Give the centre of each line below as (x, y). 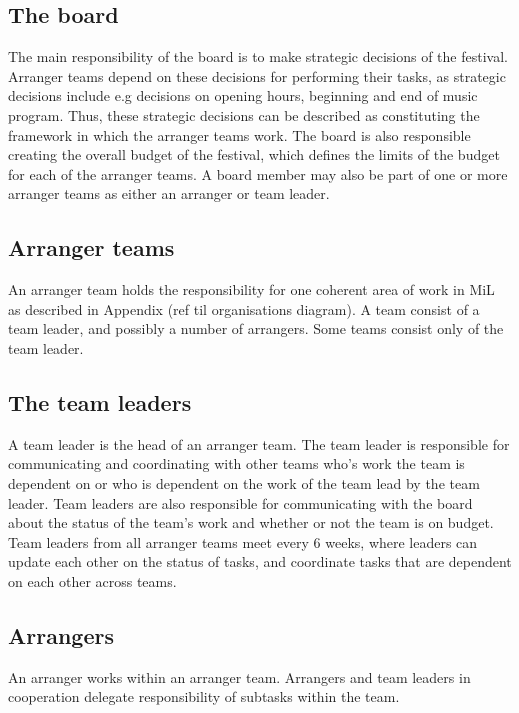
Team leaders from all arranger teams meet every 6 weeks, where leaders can (243, 541)
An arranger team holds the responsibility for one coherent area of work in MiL (251, 289)
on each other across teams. (92, 580)
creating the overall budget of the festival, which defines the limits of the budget (254, 154)
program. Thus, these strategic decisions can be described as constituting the (244, 114)
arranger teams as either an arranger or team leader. (169, 193)
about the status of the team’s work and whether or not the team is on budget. (251, 522)
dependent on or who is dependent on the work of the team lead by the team (244, 482)
